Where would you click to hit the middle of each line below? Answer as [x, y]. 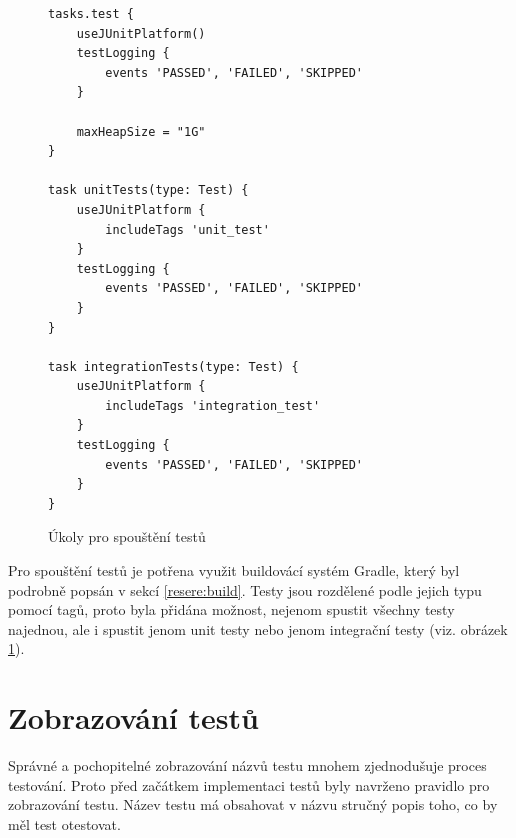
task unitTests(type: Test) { [148, 190]
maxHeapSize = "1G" [141, 131]
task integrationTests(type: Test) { [173, 366]
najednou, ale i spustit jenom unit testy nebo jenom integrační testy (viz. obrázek [258, 628]
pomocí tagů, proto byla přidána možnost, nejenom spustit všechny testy [231, 609]
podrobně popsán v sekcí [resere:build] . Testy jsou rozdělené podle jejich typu [245, 589]
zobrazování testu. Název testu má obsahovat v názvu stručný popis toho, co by [253, 804]
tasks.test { [91, 14]
